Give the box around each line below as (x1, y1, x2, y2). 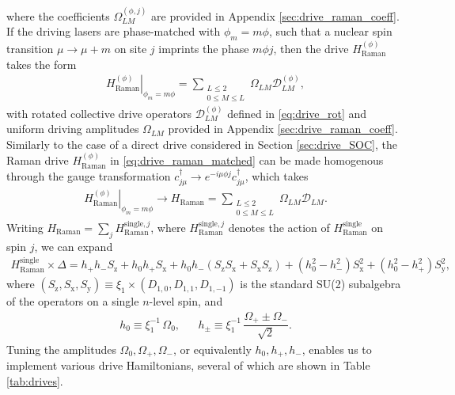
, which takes (245, 167, 309, 184)
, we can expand (34, 237, 113, 254)
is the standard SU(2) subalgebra (240, 275, 401, 292)
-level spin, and (149, 293, 223, 310)
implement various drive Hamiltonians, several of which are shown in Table (6, 357, 370, 374)
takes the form (6, 55, 77, 72)
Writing (6, 218, 44, 235)
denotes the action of (228, 218, 330, 235)
